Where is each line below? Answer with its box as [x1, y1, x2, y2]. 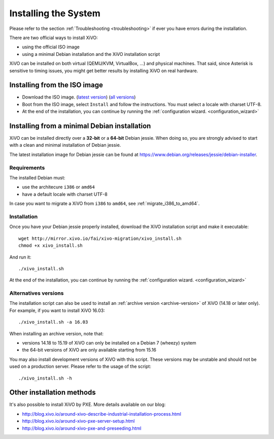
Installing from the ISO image [9, 81, 104, 89]
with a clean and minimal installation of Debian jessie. [9, 142, 121, 148]
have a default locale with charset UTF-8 [22, 191, 108, 197]
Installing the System [9, 8, 101, 19]
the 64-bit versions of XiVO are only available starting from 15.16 [22, 347, 157, 353]
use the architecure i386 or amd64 [22, 184, 95, 190]
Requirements [9, 164, 45, 171]
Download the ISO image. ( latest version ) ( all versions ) [22, 94, 136, 100]
